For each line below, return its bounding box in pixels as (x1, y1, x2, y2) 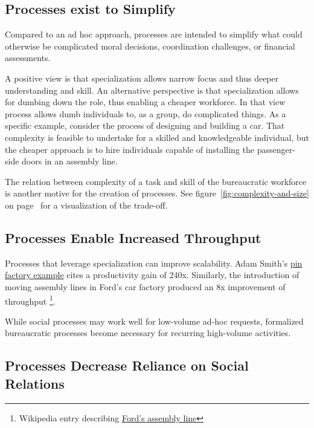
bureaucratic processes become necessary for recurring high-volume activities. (5, 326, 291, 339)
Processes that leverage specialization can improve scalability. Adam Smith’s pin (5, 256, 303, 269)
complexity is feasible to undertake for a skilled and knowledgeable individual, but (5, 131, 309, 143)
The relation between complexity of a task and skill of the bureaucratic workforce (5, 175, 307, 187)
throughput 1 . (5, 293, 56, 307)
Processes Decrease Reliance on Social (5, 356, 249, 375)
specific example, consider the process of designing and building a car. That (5, 119, 285, 132)
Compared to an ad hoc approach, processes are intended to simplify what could (5, 28, 303, 41)
